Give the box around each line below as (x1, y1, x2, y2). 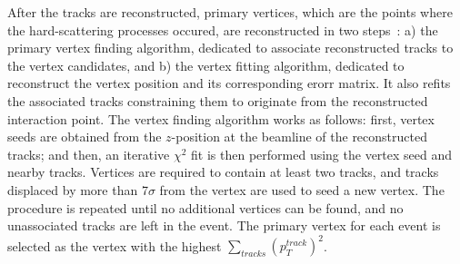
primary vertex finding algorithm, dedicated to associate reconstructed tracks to (7, 38, 454, 57)
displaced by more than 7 (7, 180, 148, 199)
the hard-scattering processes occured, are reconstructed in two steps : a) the (7, 20, 438, 39)
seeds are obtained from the (7, 127, 162, 146)
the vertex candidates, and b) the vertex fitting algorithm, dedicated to (7, 55, 405, 74)
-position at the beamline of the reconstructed (171, 127, 427, 146)
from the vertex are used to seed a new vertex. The (159, 180, 445, 199)
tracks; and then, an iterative (7, 144, 170, 163)
